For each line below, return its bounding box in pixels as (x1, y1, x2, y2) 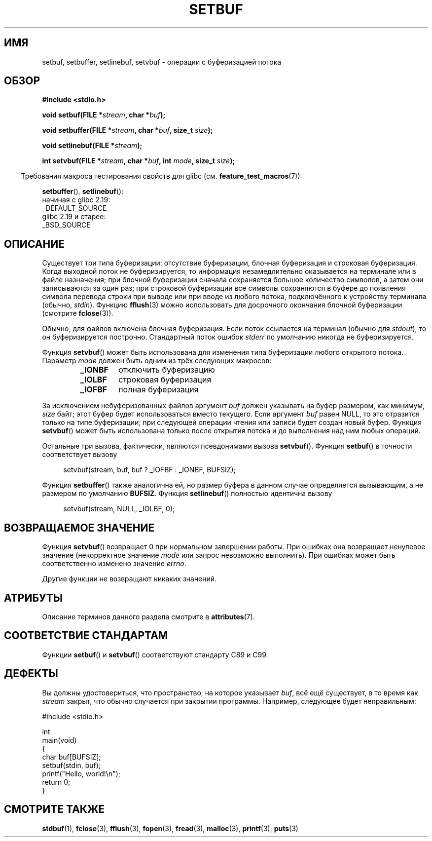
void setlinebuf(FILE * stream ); (42, 141, 143, 150)
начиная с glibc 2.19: (42, 195, 110, 204)
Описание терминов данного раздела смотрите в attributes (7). (42, 612, 255, 621)
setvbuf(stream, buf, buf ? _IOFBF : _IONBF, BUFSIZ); (63, 465, 236, 474)
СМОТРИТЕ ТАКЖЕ (4, 803, 105, 816)
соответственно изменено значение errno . (42, 559, 186, 568)
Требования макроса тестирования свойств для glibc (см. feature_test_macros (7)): (21, 172, 302, 181)
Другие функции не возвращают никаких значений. (42, 574, 216, 583)
